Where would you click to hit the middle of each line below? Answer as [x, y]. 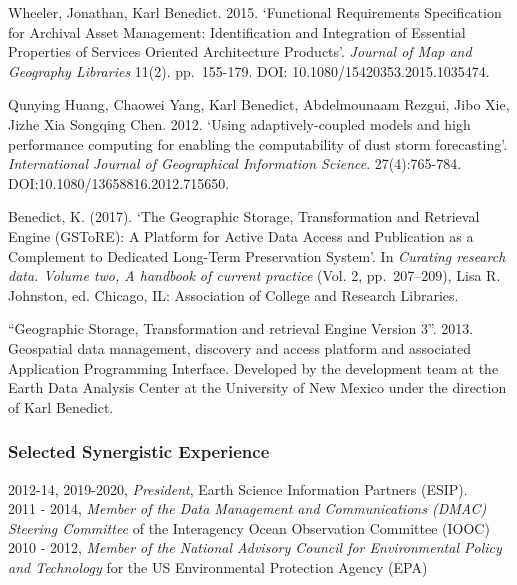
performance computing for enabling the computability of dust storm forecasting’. [258, 143]
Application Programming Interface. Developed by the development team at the [253, 367]
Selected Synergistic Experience [139, 451]
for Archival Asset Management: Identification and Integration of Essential [237, 31]
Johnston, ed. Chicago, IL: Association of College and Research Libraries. [233, 294]
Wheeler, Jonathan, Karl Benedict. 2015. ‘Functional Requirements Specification [255, 12]
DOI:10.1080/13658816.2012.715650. [119, 182]
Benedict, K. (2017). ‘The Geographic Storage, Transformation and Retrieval [244, 216]
